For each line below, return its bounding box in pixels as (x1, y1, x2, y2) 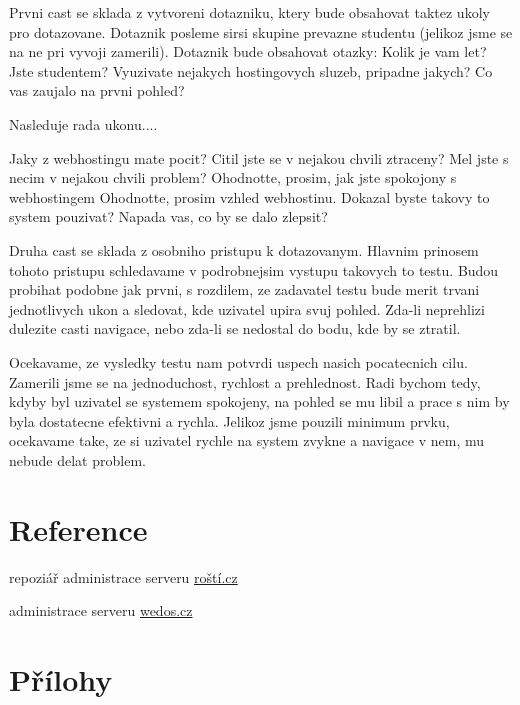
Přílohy (9, 658, 113, 699)
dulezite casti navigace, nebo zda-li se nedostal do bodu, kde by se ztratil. (9, 318, 461, 339)
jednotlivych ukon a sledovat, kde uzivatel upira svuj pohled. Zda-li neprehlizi (9, 298, 485, 319)
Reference (9, 508, 148, 549)
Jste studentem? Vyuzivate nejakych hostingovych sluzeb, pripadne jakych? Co (9, 60, 493, 81)
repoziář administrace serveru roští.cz (9, 566, 238, 587)
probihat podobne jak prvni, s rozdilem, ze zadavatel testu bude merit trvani (9, 279, 480, 300)
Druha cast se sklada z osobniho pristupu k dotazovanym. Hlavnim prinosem (9, 239, 479, 260)
